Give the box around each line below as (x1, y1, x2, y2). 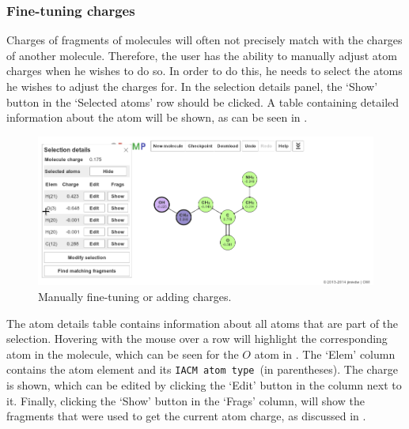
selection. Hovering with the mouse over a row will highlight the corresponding (6, 330, 388, 347)
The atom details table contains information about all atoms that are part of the (6, 314, 399, 331)
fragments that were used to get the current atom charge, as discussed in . (6, 408, 366, 424)
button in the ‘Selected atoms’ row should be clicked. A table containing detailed (6, 93, 400, 110)
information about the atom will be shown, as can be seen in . (6, 109, 308, 126)
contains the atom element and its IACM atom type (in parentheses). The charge (6, 361, 398, 378)
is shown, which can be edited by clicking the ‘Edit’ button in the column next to (6, 377, 402, 393)
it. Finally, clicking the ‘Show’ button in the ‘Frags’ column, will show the (6, 392, 365, 408)
